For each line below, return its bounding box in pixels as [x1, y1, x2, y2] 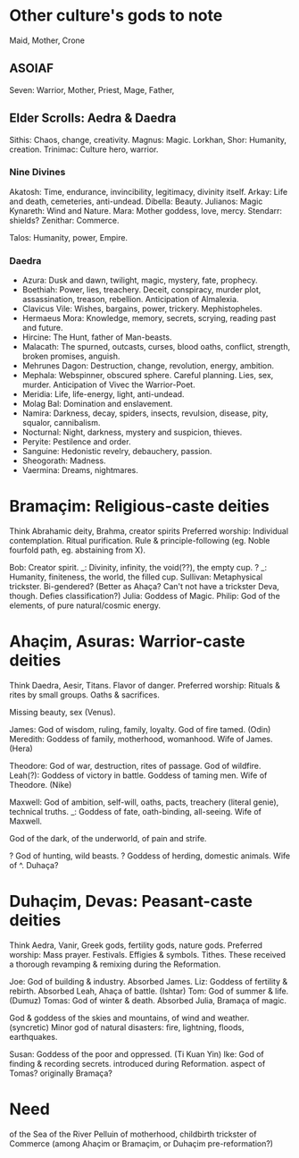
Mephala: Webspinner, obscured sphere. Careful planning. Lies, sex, [21, 370, 274, 381]
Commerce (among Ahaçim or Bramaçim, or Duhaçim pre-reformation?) [9, 1137, 274, 1149]
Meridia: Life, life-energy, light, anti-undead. [21, 389, 185, 400]
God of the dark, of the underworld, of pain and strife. [9, 833, 207, 844]
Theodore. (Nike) [9, 780, 72, 790]
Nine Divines [9, 166, 66, 179]
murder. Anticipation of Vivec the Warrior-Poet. [21, 379, 195, 390]
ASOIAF [9, 61, 54, 76]
